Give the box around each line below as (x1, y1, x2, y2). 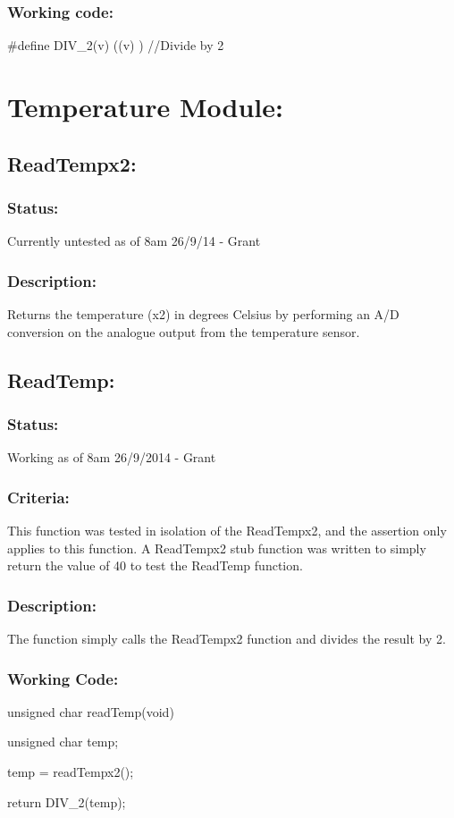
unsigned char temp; (7, 732, 119, 751)
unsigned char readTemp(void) (7, 702, 174, 721)
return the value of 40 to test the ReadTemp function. (7, 556, 303, 575)
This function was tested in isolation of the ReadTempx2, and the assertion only (7, 521, 447, 539)
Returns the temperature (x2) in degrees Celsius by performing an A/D (7, 305, 399, 323)
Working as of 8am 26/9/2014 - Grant (7, 448, 216, 467)
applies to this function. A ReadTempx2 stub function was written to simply (7, 538, 426, 557)
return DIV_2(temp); (7, 792, 126, 811)
